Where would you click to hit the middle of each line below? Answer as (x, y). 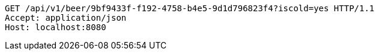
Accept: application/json (66, 18)
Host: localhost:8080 (56, 27)
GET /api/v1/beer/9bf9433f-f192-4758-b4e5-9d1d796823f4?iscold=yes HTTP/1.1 (190, 8)
